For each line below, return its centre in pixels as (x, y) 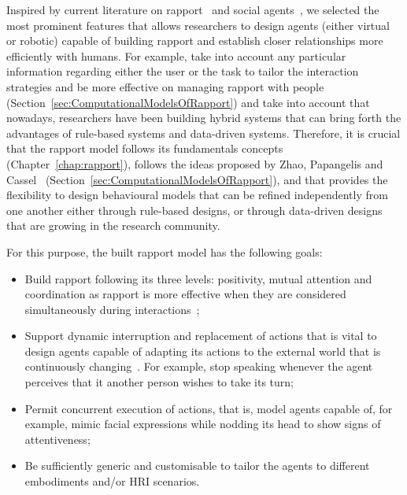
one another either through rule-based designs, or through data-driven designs (194, 210)
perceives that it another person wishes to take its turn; (159, 382)
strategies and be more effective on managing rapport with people (165, 86)
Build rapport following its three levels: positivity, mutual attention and (198, 278)
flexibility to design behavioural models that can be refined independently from (197, 195)
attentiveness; (57, 439)
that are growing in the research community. (113, 225)
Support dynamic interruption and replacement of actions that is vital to (201, 336)
